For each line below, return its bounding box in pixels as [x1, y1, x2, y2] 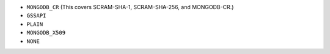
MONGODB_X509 [26, 29, 66, 36]
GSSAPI [26, 12, 46, 19]
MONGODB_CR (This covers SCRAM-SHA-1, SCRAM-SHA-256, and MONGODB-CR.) [26, 4, 234, 10]
